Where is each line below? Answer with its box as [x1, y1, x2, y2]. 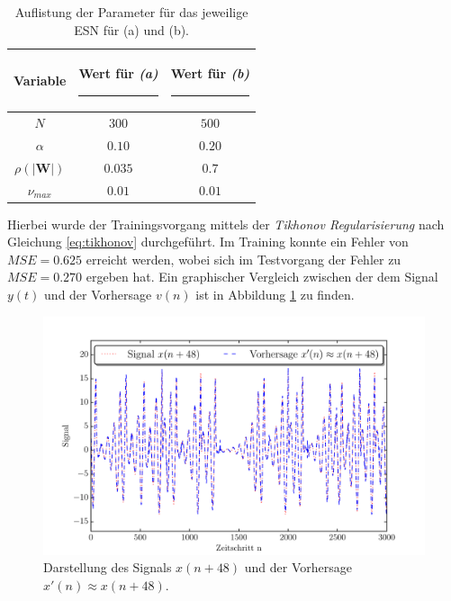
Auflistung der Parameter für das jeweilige [14, 3, 248, 21]
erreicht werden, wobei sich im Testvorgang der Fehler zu [86, 249, 401, 268]
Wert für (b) [170, 64, 250, 83]
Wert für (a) [78, 64, 158, 83]
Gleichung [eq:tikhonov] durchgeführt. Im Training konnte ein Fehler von [7, 232, 409, 251]
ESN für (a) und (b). [74, 20, 190, 39]
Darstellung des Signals [43, 558, 172, 577]
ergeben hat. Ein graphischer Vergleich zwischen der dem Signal [86, 267, 438, 286]
